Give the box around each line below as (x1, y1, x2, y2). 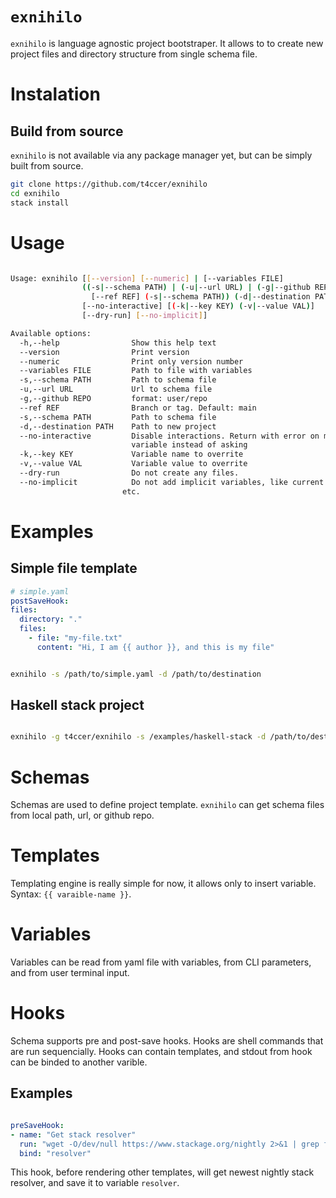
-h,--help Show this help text (19, 338, 217, 348)
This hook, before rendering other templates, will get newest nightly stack (10, 1166, 315, 1178)
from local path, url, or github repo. (10, 809, 155, 822)
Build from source (10, 123, 124, 140)
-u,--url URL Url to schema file (19, 384, 213, 395)
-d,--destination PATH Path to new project (19, 421, 217, 432)
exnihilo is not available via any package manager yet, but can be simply (10, 149, 313, 161)
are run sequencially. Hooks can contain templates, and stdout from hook (10, 1046, 313, 1058)
